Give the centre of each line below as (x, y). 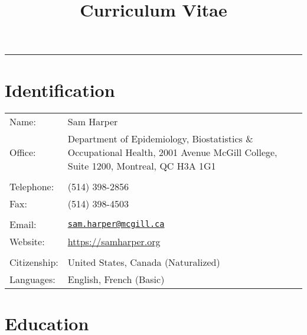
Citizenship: (34, 262)
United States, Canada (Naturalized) (144, 262)
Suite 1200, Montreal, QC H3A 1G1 (142, 165)
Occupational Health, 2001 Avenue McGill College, (172, 152)
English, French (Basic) (116, 279)
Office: (23, 152)
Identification (60, 90)
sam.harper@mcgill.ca (116, 224)
